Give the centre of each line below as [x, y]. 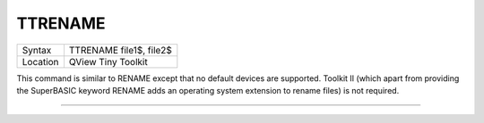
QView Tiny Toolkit [108, 61]
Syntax [37, 50]
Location [40, 61]
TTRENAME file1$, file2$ [120, 50]
